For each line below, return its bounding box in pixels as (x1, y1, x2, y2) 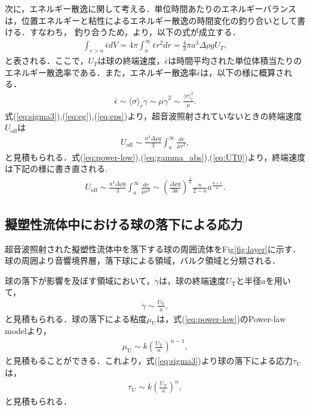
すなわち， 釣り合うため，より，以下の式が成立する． (29, 26, 241, 38)
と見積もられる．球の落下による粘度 (5, 312, 147, 325)
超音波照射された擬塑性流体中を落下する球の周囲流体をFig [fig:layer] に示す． (5, 242, 301, 255)
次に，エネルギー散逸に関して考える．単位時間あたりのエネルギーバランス (5, 2, 297, 14)
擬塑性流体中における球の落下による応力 (5, 214, 243, 233)
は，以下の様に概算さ (200, 66, 284, 78)
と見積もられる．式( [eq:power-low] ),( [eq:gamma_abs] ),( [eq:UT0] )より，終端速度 (5, 150, 306, 163)
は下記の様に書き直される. (5, 162, 108, 175)
